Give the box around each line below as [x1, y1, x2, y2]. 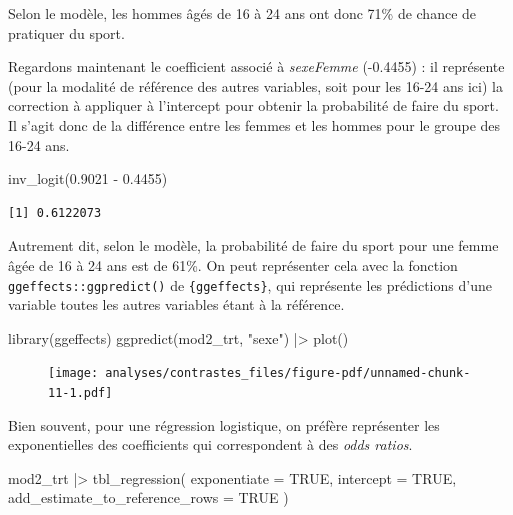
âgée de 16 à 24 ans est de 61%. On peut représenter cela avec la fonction [8, 254, 458, 275]
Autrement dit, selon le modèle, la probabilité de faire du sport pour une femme [8, 235, 499, 256]
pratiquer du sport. [8, 22, 125, 43]
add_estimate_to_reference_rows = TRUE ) [8, 487, 289, 508]
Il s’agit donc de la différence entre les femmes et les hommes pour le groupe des [8, 114, 501, 135]
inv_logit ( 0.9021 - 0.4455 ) [8, 168, 168, 189]
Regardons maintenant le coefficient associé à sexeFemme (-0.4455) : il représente [8, 56, 505, 77]
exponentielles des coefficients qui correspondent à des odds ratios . [8, 434, 413, 455]
